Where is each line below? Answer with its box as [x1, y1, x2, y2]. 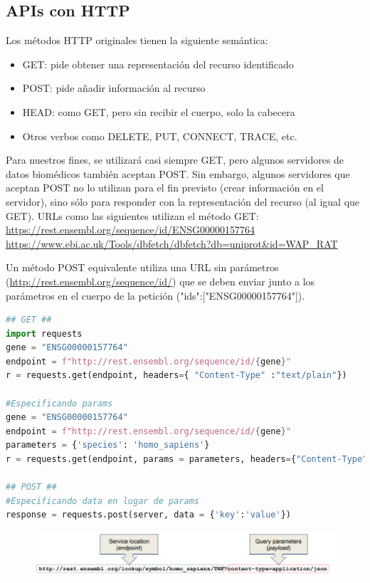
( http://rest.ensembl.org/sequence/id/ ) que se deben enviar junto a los [6, 273, 315, 288]
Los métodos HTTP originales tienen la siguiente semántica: [6, 33, 268, 48]
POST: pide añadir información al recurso [22, 80, 206, 95]
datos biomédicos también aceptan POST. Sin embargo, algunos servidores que [6, 166, 350, 181]
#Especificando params [6, 398, 113, 409]
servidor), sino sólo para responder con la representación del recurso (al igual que [6, 194, 360, 209]
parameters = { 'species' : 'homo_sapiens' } [6, 440, 210, 451]
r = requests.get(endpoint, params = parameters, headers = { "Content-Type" [6, 454, 368, 465]
